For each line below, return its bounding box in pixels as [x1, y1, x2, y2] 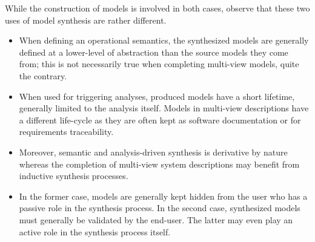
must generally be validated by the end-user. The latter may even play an [19, 213, 293, 226]
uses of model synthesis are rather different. [5, 13, 167, 26]
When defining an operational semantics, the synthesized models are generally [19, 34, 309, 47]
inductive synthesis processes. [19, 169, 128, 182]
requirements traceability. [19, 125, 114, 138]
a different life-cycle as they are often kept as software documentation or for [19, 113, 301, 126]
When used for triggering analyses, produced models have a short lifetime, [19, 90, 295, 102]
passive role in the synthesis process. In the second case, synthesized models [19, 201, 300, 214]
